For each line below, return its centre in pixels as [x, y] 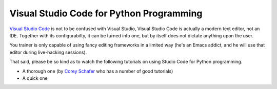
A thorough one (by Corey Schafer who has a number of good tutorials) [98, 71]
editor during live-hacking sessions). [48, 52]
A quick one [35, 78]
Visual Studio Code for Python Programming [106, 13]
